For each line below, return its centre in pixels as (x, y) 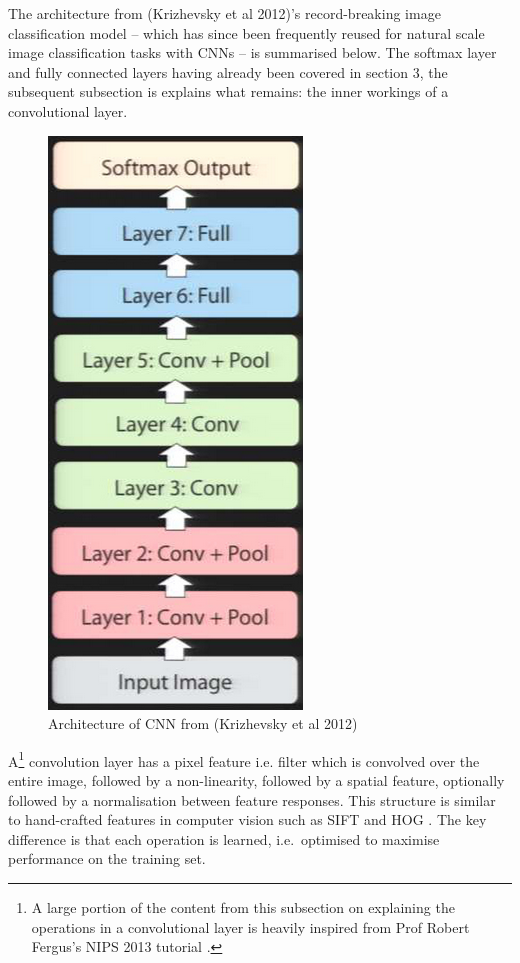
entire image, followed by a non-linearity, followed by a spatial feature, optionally (256, 780)
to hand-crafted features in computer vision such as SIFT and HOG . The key (247, 819)
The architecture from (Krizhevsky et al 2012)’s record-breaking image (224, 13)
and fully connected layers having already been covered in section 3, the (228, 71)
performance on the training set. (107, 858)
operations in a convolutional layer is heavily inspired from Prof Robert (250, 926)
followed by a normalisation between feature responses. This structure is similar (252, 799)
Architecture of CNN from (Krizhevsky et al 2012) (203, 723)
